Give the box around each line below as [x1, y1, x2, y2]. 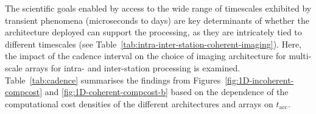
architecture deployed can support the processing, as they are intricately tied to [5, 26, 302, 38]
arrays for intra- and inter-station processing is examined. [25, 61, 241, 74]
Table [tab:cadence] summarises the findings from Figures [5, 73, 221, 86]
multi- [289, 49, 312, 62]
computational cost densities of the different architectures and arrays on [5, 97, 273, 110]
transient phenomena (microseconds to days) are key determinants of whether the [5, 13, 309, 26]
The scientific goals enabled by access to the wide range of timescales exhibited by [5, 2, 312, 14]
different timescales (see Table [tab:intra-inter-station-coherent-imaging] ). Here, [5, 37, 301, 50]
